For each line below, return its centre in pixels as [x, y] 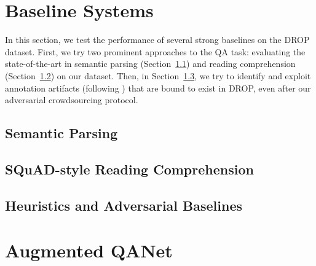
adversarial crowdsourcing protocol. [72, 100]
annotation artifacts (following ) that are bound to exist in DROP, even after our [158, 88]
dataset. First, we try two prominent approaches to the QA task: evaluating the [155, 51]
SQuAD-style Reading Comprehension [129, 169]
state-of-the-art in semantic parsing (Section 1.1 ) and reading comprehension [150, 64]
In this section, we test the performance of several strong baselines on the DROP [157, 40]
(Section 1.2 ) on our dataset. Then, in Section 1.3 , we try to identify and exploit [158, 75]
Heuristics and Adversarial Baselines [124, 205]
